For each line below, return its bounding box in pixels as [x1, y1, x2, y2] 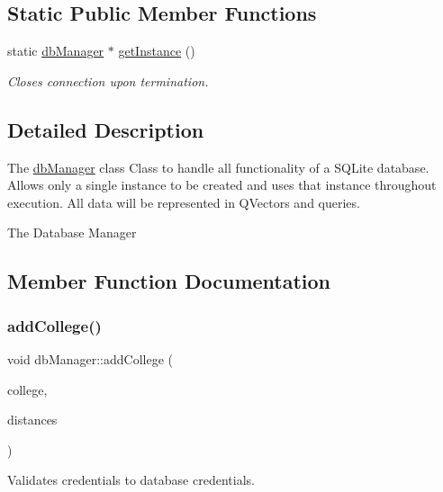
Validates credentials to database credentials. [7, 470, 255, 489]
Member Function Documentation [7, 267, 331, 295]
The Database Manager [7, 223, 137, 242]
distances [7, 410, 58, 429]
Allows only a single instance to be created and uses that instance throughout [7, 175, 437, 194]
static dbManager [7, 41, 104, 60]
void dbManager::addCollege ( [7, 349, 174, 368]
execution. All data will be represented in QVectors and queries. [7, 192, 360, 211]
